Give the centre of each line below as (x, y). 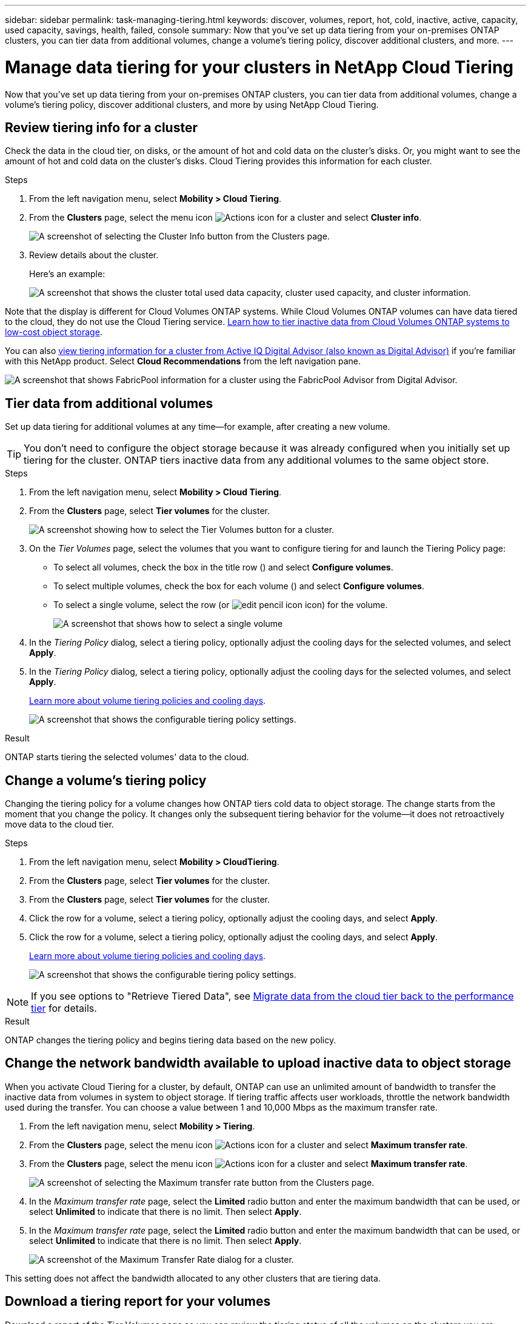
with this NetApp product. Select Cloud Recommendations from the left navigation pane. (183, 361)
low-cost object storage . (54, 332)
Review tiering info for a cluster (101, 127)
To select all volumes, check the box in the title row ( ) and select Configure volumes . (223, 567)
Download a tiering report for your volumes (138, 1302)
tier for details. (64, 1008)
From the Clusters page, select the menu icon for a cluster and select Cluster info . (225, 218)
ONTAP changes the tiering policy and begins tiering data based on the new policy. (171, 1040)
